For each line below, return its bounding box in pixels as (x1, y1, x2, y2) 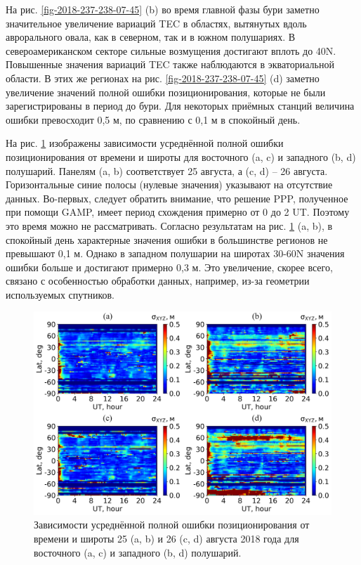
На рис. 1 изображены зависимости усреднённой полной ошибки (6, 136, 284, 150)
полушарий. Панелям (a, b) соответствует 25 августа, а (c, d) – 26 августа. (6, 163, 328, 178)
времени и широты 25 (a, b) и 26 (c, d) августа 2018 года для (34, 531, 299, 546)
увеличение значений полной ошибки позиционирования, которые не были (6, 84, 326, 99)
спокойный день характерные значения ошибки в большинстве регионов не (6, 232, 328, 247)
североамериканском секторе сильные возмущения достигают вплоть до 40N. (6, 43, 336, 58)
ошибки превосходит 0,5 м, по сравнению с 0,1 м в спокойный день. (6, 112, 301, 126)
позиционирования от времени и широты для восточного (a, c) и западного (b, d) (6, 149, 356, 164)
